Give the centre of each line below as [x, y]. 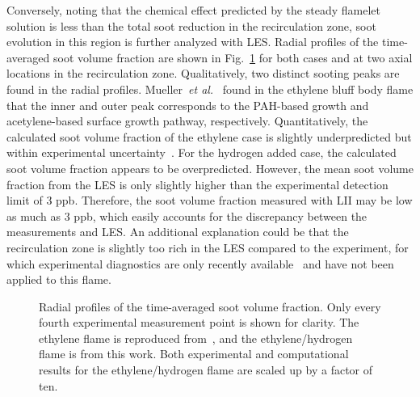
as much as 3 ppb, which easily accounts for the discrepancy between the [187, 215]
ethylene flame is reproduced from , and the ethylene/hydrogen [196, 338]
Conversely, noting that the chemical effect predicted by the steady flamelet [193, 10]
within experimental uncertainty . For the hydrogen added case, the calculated [202, 152]
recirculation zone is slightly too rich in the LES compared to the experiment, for [208, 247]
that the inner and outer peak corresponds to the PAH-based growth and [188, 105]
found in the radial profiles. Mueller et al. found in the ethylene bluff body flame [210, 89]
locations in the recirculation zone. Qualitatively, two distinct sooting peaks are [203, 73]
